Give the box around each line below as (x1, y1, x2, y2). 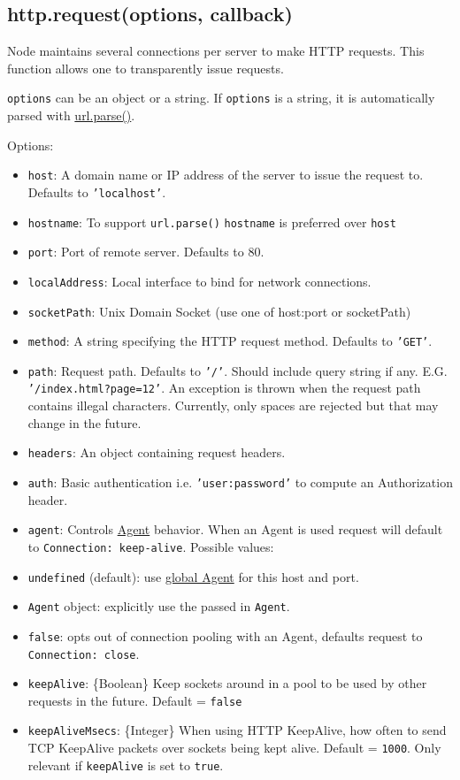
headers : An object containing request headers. (27, 443, 286, 462)
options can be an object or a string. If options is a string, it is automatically (7, 88, 435, 107)
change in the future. (27, 413, 142, 432)
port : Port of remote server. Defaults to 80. (27, 242, 264, 261)
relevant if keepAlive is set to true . (27, 755, 224, 774)
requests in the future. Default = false (27, 691, 242, 709)
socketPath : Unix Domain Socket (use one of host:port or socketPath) (27, 302, 411, 320)
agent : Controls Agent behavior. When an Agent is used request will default (27, 520, 443, 539)
